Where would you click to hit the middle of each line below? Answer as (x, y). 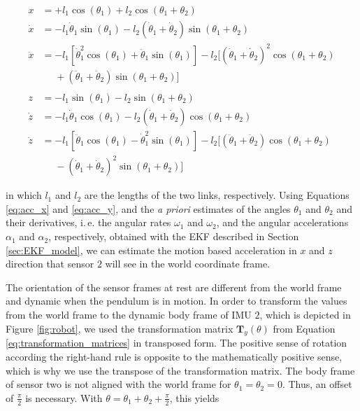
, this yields (194, 397)
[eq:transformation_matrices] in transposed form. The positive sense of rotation (177, 343)
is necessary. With (64, 397)
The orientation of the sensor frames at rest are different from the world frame (174, 287)
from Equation (304, 328)
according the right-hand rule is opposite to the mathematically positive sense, (174, 357)
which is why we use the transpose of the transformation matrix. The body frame (180, 370)
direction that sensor (50, 264)
